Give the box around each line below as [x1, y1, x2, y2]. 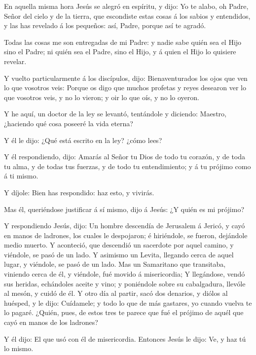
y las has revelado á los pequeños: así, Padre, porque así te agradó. [4, 20, 206, 31]
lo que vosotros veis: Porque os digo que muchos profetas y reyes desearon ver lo [4, 82, 246, 93]
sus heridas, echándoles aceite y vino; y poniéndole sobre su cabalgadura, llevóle [4, 278, 246, 288]
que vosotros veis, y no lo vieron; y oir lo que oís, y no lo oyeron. [4, 92, 199, 102]
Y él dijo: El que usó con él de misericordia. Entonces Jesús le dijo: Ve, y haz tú [4, 333, 246, 344]
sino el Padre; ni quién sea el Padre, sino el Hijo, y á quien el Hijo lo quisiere [4, 46, 236, 57]
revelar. [4, 56, 27, 66]
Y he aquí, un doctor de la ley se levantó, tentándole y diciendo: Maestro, [4, 108, 226, 119]
